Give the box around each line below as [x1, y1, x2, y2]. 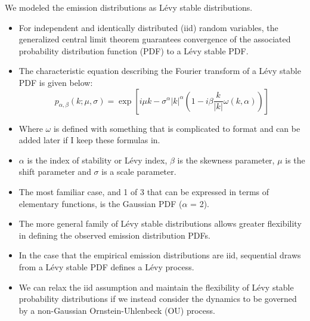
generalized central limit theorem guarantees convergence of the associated [18, 33, 291, 45]
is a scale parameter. [101, 165, 176, 178]
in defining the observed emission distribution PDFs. [18, 229, 210, 241]
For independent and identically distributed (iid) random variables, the [18, 21, 278, 33]
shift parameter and [18, 165, 91, 178]
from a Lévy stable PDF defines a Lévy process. [18, 260, 194, 273]
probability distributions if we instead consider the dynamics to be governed [18, 292, 297, 305]
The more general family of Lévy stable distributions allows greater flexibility [18, 217, 302, 230]
